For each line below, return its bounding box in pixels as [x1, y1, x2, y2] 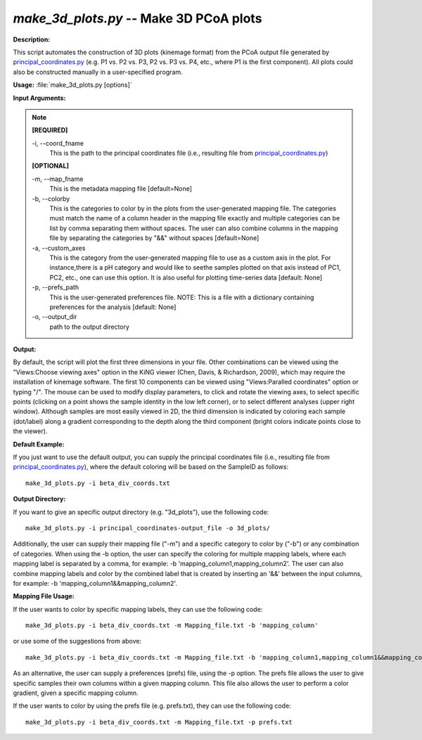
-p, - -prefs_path [32, 283, 79, 291]
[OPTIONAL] [32, 162, 70, 170]
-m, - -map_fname [32, 175, 84, 183]
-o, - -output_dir [32, 313, 77, 321]
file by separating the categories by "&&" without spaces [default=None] [49, 234, 260, 242]
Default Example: [13, 440, 65, 449]
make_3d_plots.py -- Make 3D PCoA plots [13, 11, 262, 26]
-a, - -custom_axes [32, 244, 86, 252]
